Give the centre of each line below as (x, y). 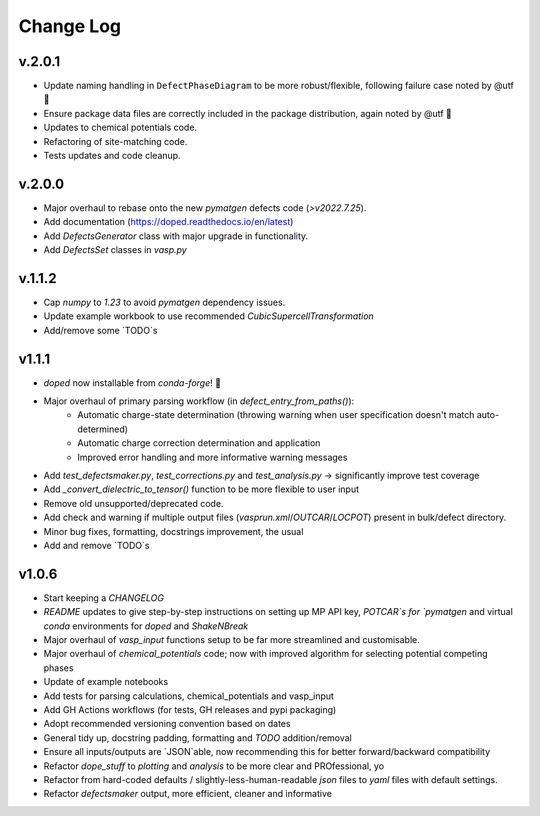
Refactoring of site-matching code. (115, 141)
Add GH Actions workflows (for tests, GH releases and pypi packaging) (190, 710)
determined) (103, 429)
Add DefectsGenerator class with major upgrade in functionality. (176, 236)
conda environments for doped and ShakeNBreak (146, 626)
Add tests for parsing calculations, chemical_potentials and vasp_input (189, 696)
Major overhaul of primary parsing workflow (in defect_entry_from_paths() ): (199, 401)
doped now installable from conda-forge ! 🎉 (132, 382)
